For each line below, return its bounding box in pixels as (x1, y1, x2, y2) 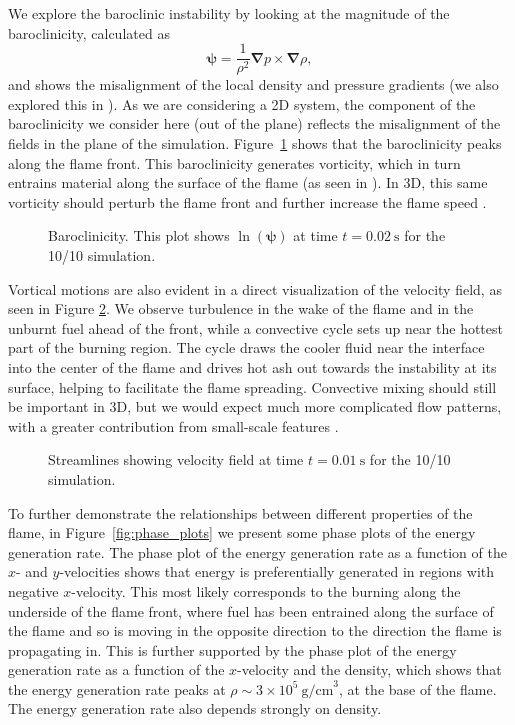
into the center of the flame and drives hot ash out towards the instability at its (8, 356, 497, 377)
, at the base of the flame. (339, 678, 497, 699)
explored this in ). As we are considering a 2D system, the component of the (8, 93, 476, 114)
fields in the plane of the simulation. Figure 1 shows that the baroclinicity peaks (8, 133, 502, 154)
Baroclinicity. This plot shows (48, 225, 230, 246)
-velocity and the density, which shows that (237, 659, 502, 680)
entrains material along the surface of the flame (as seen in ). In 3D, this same (8, 172, 488, 193)
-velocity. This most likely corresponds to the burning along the (71, 580, 461, 601)
